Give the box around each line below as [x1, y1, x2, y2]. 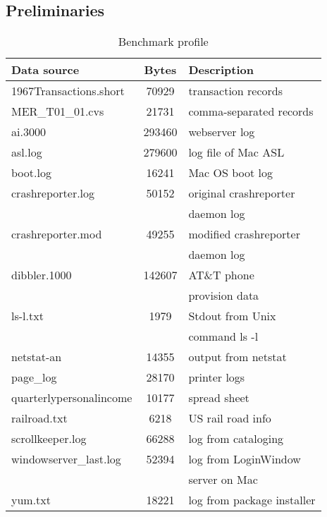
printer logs [188, 369, 245, 386]
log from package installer [188, 492, 316, 509]
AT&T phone [188, 267, 254, 284]
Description [188, 61, 254, 78]
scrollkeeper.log [11, 430, 87, 447]
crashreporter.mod [11, 226, 102, 243]
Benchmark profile [118, 33, 209, 50]
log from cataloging [188, 430, 284, 447]
